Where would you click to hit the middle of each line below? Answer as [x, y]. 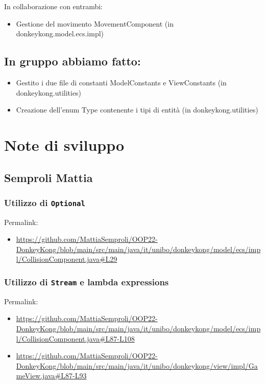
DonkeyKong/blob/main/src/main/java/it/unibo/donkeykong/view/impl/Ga [137, 365]
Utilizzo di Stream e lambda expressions [87, 282]
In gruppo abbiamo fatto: [73, 61]
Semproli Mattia [49, 177]
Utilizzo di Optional [45, 202]
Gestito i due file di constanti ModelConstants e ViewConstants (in [121, 82]
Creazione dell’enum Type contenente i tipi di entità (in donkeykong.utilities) [137, 110]
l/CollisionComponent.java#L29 [67, 259]
